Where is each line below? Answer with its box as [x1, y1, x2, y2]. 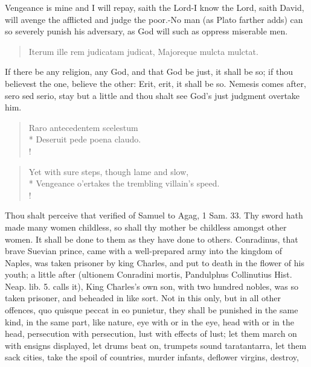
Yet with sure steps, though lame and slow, [28, 165, 189, 177]
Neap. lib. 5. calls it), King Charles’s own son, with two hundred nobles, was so [5, 279, 298, 292]
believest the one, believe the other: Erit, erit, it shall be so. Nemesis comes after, [5, 77, 306, 89]
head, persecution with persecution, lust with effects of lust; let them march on [5, 327, 297, 340]
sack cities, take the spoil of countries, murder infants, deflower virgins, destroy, [5, 351, 299, 363]
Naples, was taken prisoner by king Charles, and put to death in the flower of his [5, 256, 304, 269]
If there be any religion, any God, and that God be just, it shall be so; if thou [5, 65, 293, 78]
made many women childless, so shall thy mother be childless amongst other [5, 220, 287, 233]
